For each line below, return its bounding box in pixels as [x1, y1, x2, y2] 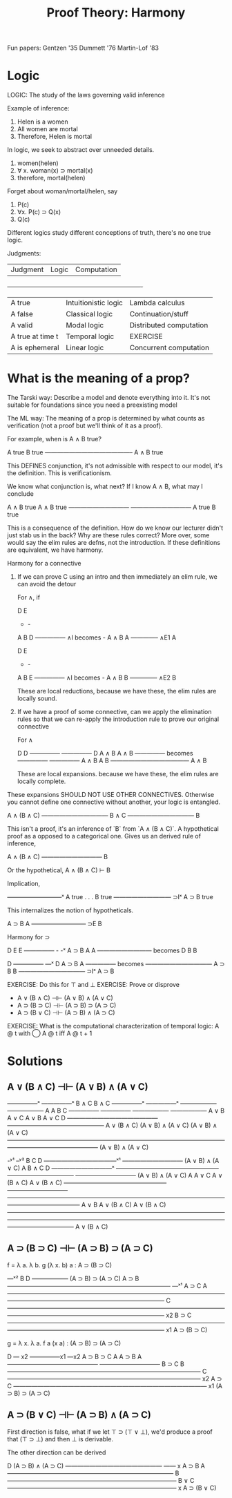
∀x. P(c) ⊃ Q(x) [17, 208, 61, 216]
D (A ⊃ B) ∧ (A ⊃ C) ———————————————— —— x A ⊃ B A [7, 1461, 205, 1470]
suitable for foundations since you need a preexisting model [7, 401, 177, 409]
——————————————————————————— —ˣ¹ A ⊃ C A [7, 1281, 207, 1289]
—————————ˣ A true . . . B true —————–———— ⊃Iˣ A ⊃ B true [7, 893, 214, 901]
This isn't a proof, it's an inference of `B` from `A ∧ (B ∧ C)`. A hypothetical [7, 825, 219, 833]
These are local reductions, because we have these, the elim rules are [17, 687, 217, 695]
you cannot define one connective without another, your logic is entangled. [7, 798, 221, 806]
